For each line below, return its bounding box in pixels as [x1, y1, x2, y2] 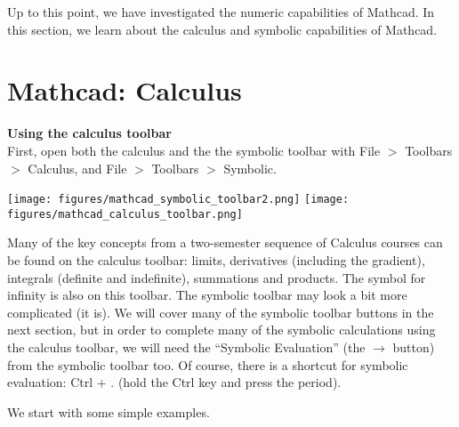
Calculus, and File [28, 158, 127, 177]
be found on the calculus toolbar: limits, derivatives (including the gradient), [7, 251, 425, 269]
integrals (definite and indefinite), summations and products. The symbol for [7, 268, 426, 286]
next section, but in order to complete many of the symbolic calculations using [7, 320, 436, 339]
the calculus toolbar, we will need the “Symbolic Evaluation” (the [7, 337, 366, 356]
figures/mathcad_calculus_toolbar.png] [7, 207, 243, 221]
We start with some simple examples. [7, 402, 210, 421]
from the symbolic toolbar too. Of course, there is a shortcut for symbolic [7, 355, 408, 374]
